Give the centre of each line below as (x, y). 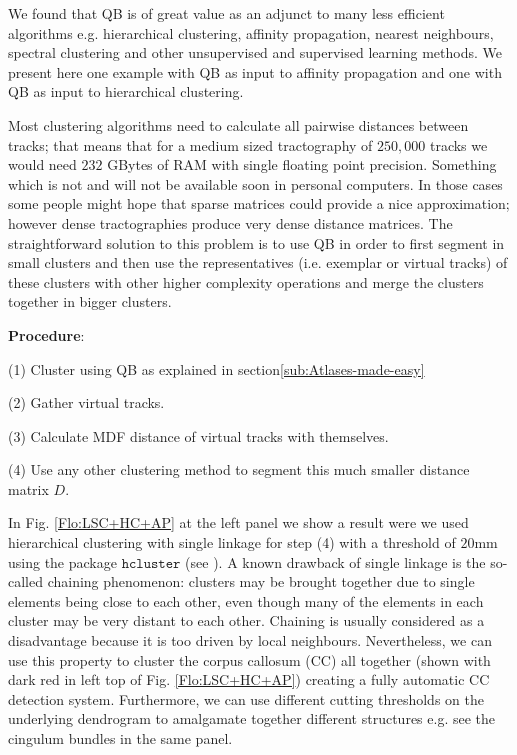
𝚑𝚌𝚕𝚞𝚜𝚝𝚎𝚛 (151, 563)
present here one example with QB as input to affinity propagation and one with (255, 71)
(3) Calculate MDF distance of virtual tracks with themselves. (198, 435)
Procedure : (46, 334)
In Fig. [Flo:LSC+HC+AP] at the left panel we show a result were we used (238, 522)
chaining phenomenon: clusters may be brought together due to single (261, 581)
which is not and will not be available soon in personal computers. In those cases (255, 183)
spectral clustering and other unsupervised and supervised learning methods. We (255, 52)
